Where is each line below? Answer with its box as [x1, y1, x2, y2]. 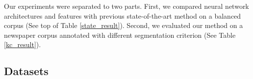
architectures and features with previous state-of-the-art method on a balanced [4, 10, 241, 21]
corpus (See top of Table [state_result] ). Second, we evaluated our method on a [4, 20, 243, 30]
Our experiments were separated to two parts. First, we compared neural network [4, 1, 249, 11]
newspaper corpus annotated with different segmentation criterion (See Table [4, 29, 236, 40]
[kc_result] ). [4, 39, 41, 50]
